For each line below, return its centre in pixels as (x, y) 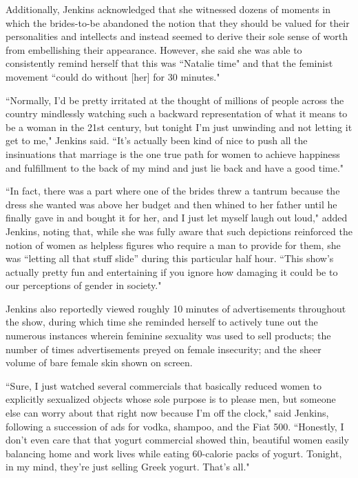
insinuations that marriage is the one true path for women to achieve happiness (173, 153)
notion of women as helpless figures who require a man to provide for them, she (173, 245)
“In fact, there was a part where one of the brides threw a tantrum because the (173, 191)
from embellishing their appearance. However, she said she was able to (154, 49)
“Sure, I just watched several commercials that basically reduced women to (164, 385)
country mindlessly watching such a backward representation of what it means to (177, 113)
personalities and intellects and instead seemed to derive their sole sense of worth (177, 36)
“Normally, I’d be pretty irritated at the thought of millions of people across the (175, 100)
